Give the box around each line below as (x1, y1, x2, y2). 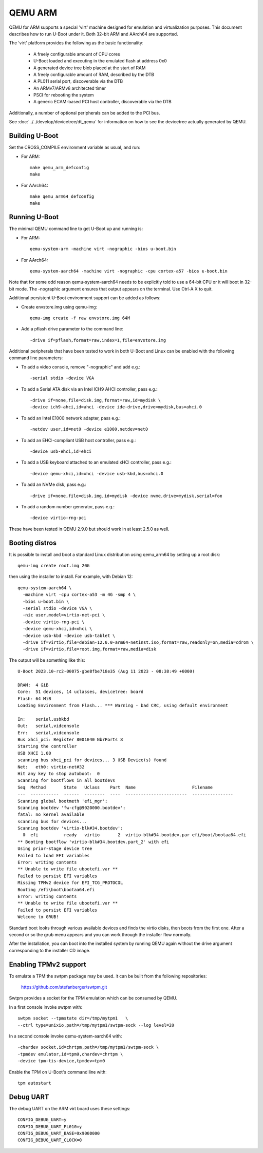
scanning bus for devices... (18, 819, 87, 824)
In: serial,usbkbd (18, 716, 69, 722)
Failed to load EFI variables (18, 853, 90, 858)
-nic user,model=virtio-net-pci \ (22, 612, 105, 618)
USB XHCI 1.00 (18, 750, 51, 756)
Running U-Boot (9, 213, 59, 221)
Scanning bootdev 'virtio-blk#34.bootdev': (18, 826, 123, 831)
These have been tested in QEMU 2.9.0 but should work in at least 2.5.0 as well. (9, 526, 169, 532)
